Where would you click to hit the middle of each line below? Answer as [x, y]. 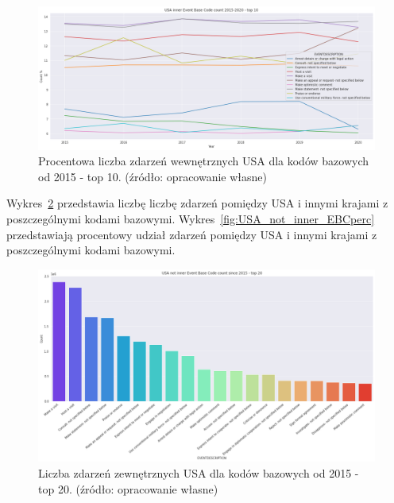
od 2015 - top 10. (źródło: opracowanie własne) [153, 176]
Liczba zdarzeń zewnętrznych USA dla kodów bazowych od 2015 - [199, 472]
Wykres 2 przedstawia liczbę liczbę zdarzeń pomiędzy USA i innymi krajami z [197, 203]
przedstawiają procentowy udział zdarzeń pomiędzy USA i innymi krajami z [192, 234]
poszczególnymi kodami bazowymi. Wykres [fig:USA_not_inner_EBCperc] [191, 218]
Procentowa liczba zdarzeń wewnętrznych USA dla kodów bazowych [203, 161]
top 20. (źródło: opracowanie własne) [128, 488]
